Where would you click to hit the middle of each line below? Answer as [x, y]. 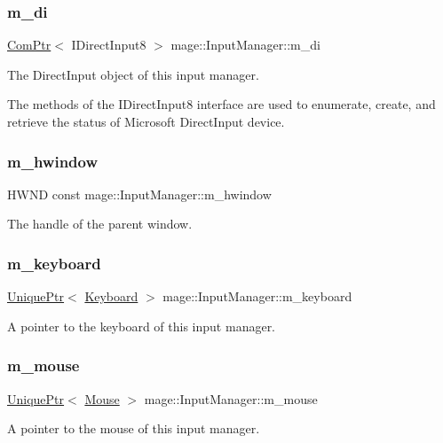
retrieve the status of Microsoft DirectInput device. [146, 121]
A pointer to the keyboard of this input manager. [142, 326]
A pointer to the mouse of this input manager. [134, 428]
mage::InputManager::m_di [245, 45]
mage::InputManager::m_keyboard [257, 296]
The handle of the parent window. [100, 224]
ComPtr [29, 45]
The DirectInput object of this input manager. [133, 74]
